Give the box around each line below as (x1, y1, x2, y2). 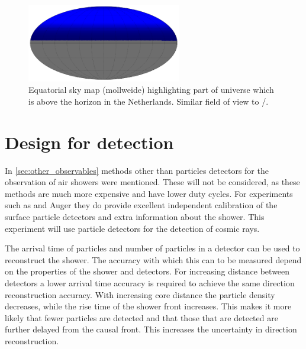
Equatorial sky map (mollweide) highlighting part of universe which (28, 83, 274, 96)
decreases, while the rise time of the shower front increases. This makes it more (5, 300, 292, 312)
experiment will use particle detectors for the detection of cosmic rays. (5, 222, 260, 234)
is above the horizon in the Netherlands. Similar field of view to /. (28, 95, 269, 107)
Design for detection (5, 130, 174, 154)
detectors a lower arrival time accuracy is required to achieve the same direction (5, 277, 295, 289)
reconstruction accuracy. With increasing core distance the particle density (5, 288, 275, 300)
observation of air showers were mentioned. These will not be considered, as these (5, 176, 300, 188)
